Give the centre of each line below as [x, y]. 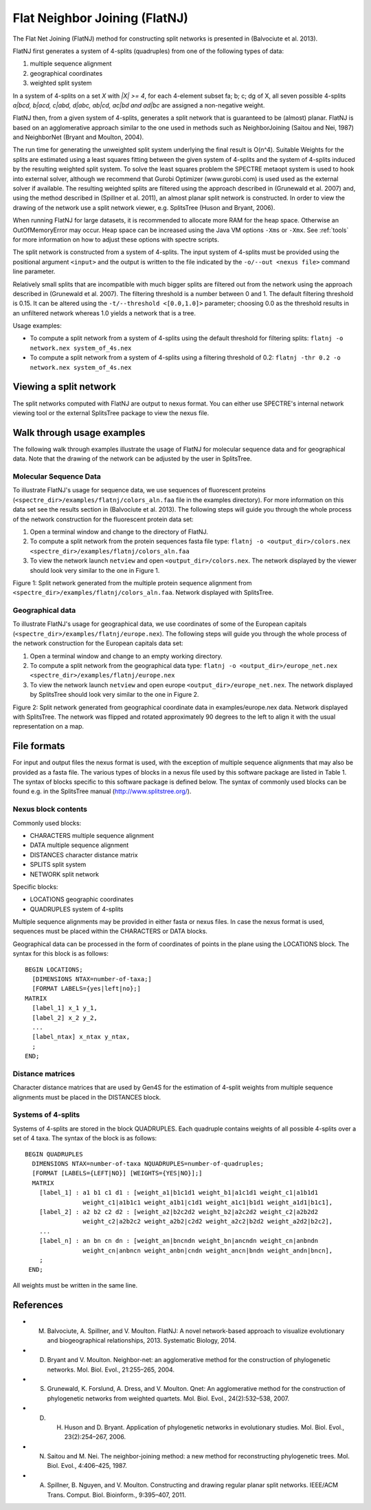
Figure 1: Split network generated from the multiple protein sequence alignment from [132, 583]
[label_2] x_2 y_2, [65, 1018]
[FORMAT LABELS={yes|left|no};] [86, 989]
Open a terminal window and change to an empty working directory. [126, 656]
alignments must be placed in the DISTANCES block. [87, 1097]
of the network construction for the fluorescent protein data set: [103, 519]
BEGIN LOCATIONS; [54, 969]
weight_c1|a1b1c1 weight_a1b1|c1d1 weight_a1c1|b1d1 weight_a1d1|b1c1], [208, 1202]
